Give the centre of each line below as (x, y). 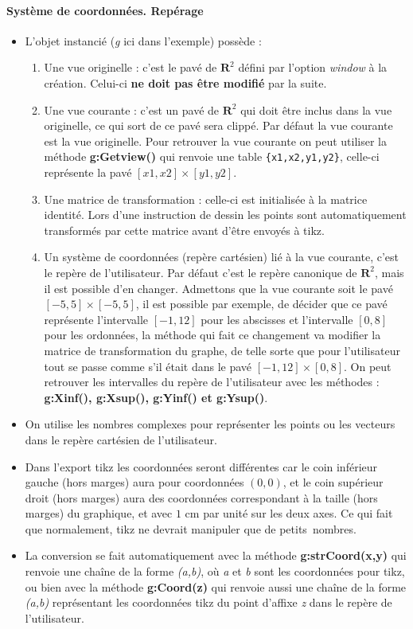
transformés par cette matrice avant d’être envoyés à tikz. (184, 230)
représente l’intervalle (96, 319)
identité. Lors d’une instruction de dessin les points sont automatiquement (225, 215)
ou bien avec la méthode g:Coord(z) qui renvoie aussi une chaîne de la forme (216, 586)
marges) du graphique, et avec (99, 513)
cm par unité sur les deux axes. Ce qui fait (289, 513)
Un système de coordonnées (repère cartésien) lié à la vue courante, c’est (221, 257)
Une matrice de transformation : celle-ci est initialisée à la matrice (206, 199)
